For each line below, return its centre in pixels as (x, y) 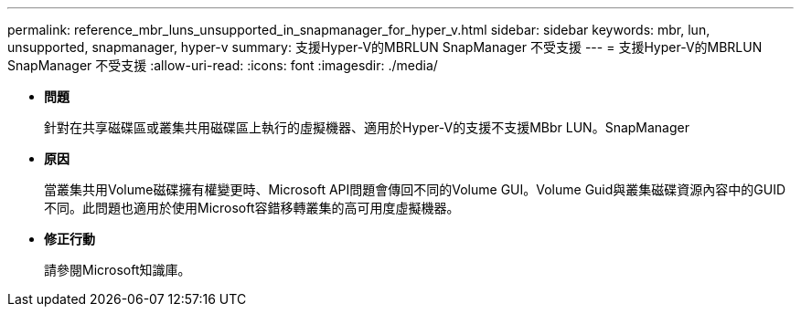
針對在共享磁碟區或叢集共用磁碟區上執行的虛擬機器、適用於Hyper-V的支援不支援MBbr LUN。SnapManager (367, 127)
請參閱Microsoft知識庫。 (117, 270)
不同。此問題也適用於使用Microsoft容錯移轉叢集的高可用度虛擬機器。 (252, 208)
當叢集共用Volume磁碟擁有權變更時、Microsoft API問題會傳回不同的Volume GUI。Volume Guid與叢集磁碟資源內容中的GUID (415, 189)
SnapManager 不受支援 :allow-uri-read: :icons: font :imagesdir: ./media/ (223, 65)
